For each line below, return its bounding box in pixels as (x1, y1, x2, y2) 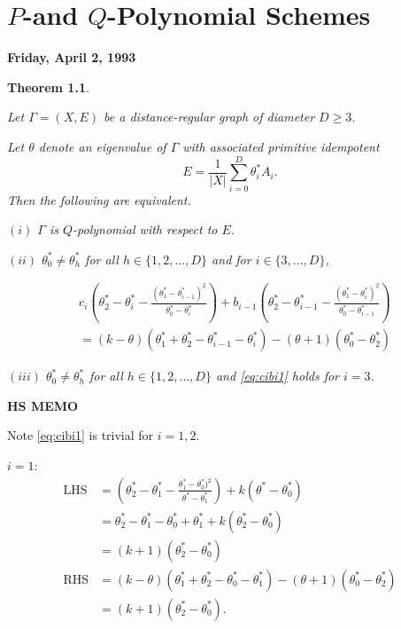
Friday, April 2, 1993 (7, 48, 136, 67)
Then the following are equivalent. (7, 190, 191, 208)
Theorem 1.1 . (7, 77, 89, 96)
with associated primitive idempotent (182, 137, 380, 155)
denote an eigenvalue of (38, 137, 166, 155)
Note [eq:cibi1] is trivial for (7, 426, 154, 444)
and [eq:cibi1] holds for (215, 366, 339, 385)
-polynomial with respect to (73, 220, 218, 239)
